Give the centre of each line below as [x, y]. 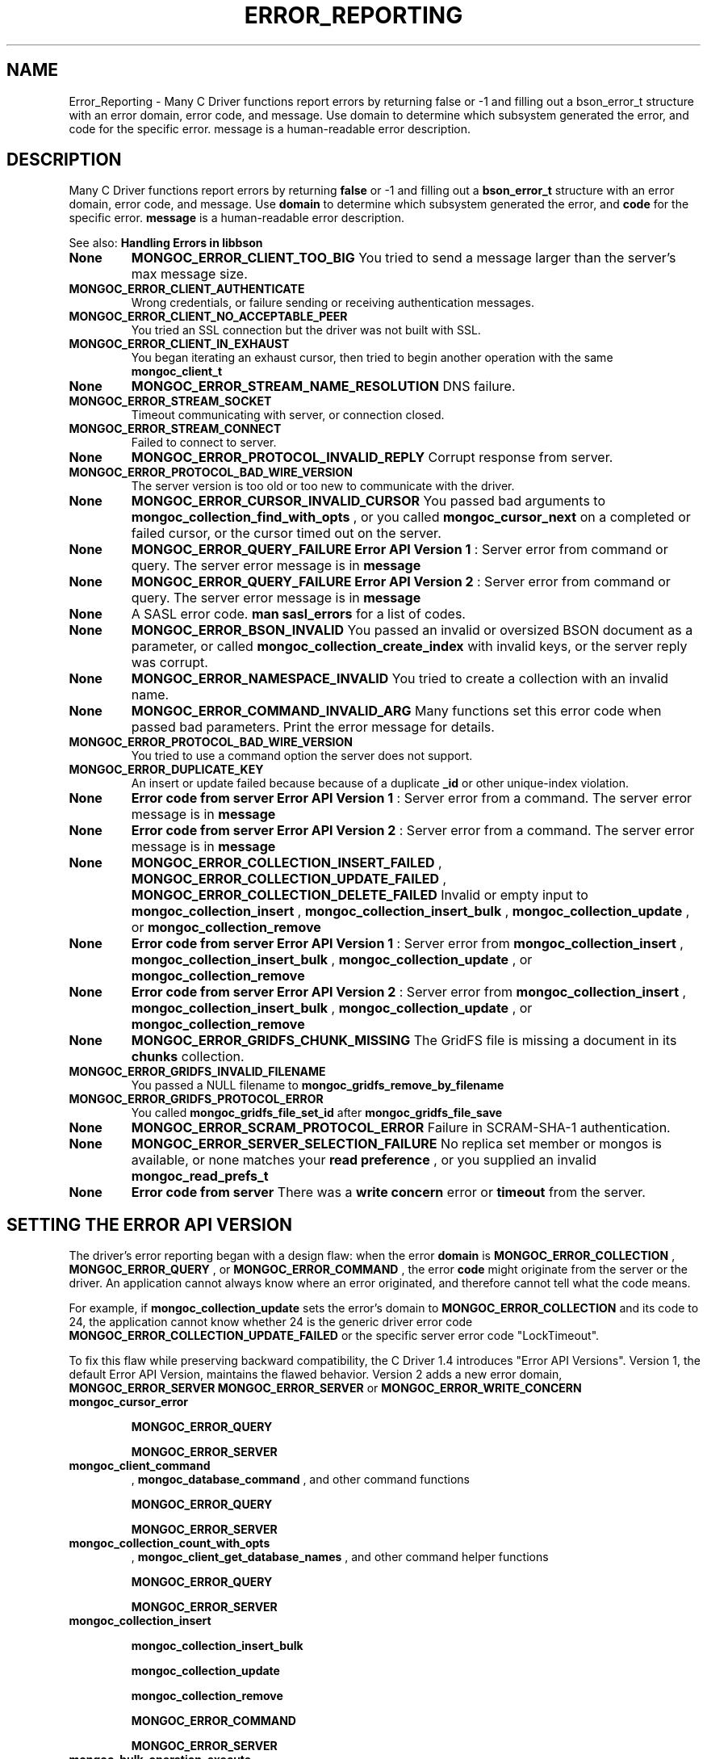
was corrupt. [169, 663]
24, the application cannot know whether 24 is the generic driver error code [271, 1322]
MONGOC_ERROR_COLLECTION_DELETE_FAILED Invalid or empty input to [360, 895]
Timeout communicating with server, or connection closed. [288, 415]
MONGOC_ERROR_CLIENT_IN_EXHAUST [179, 344]
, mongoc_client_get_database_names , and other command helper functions [340, 1557]
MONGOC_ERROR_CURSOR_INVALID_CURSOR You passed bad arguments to [368, 501]
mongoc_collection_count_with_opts [169, 1543]
